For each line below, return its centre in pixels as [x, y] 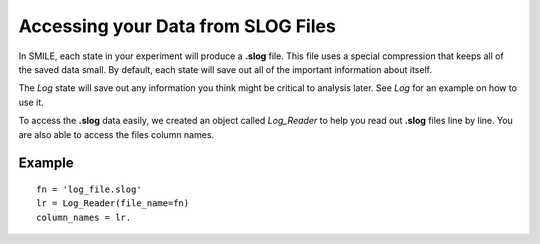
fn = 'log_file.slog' [89, 189]
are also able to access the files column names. [116, 134]
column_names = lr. [84, 217]
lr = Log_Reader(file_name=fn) [113, 203]
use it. [31, 102]
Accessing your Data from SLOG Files [177, 26]
